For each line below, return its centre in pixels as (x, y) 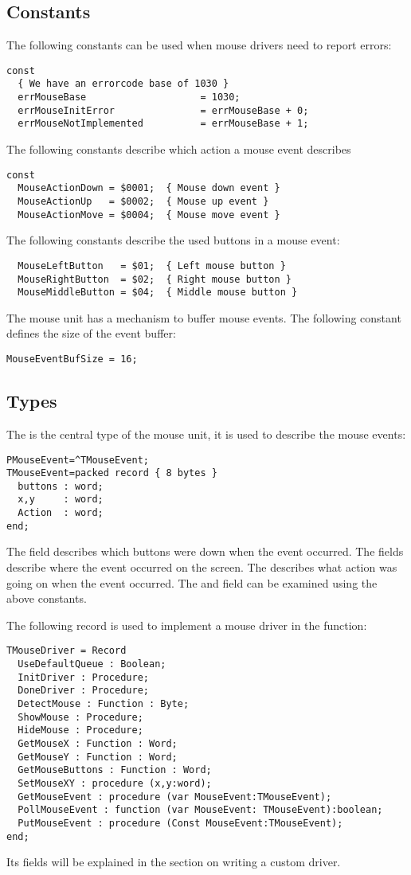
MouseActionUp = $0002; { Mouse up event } (143, 201)
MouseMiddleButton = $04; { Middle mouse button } (158, 293)
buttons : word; (61, 486)
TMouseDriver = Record (67, 651)
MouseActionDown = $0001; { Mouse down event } (149, 188)
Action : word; (61, 513)
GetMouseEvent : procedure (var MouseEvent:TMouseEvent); (175, 797)
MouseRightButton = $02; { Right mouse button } (155, 279)
